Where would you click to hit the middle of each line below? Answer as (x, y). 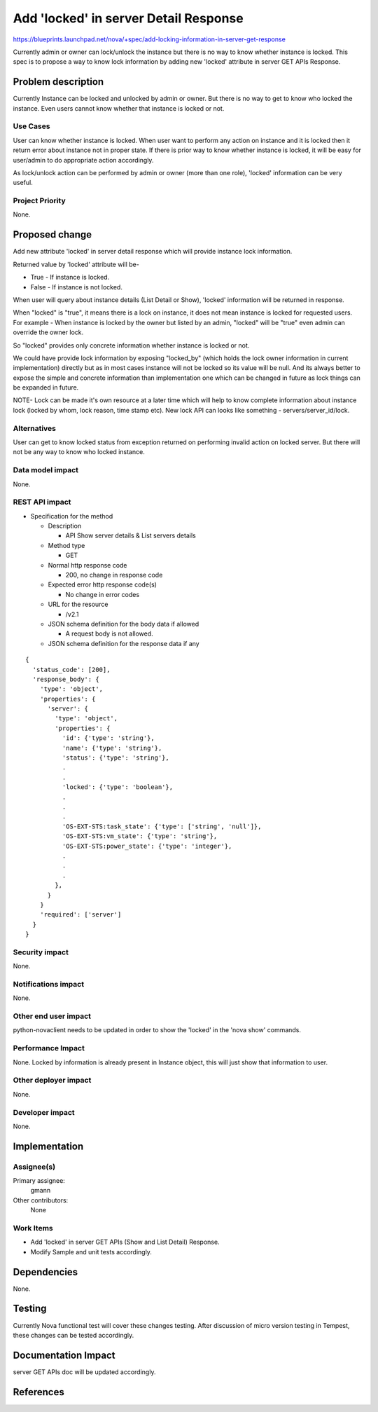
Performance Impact (49, 1048)
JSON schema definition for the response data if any (124, 643)
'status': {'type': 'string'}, (115, 758)
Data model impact (46, 470)
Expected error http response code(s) (103, 584)
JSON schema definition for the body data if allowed (124, 624)
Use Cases (31, 126)
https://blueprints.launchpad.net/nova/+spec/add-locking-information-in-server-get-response (149, 39)
